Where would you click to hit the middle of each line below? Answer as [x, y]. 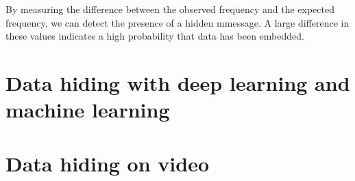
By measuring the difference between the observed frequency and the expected [170, 9]
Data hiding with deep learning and [178, 82]
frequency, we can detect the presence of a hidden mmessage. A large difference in [177, 22]
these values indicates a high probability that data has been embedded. [155, 36]
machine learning [88, 110]
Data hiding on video [107, 163]
